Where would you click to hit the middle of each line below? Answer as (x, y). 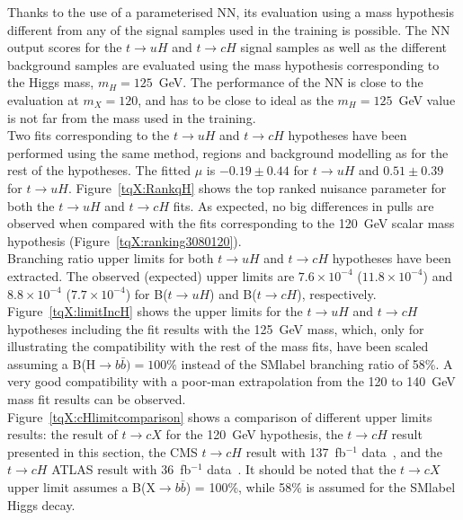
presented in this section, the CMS (102, 451)
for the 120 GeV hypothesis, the (254, 434)
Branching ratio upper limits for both (111, 258)
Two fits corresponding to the (89, 135)
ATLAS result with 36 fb (121, 469)
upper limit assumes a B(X (81, 487)
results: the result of (62, 434)
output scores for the (65, 47)
